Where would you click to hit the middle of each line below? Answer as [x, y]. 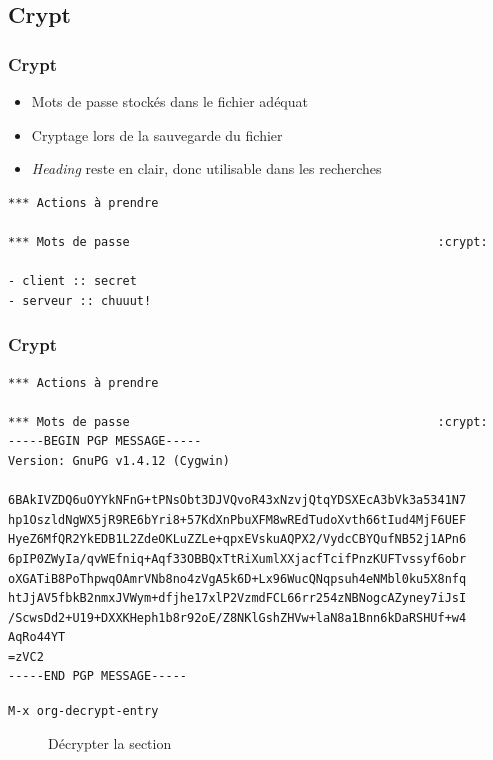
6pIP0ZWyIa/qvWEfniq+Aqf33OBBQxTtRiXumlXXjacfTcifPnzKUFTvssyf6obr [237, 558]
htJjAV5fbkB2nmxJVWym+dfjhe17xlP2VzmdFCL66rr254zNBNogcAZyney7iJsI [237, 598]
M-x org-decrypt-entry [83, 711]
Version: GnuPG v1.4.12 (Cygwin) [119, 460]
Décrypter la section [110, 742]
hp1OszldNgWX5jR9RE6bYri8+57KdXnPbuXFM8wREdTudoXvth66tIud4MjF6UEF [237, 519]
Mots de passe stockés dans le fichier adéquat [169, 101]
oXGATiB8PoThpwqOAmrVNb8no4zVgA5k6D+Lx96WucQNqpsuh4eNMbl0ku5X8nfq [237, 578]
